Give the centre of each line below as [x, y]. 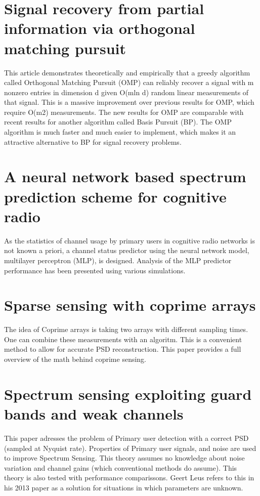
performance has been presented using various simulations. [95, 270]
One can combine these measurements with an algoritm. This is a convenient [123, 339]
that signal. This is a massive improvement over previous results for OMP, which [129, 102]
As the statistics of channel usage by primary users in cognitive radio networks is [129, 240]
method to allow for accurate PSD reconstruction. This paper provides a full [123, 349]
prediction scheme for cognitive [115, 196]
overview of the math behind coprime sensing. [75, 359]
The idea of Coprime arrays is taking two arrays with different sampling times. [126, 329]
